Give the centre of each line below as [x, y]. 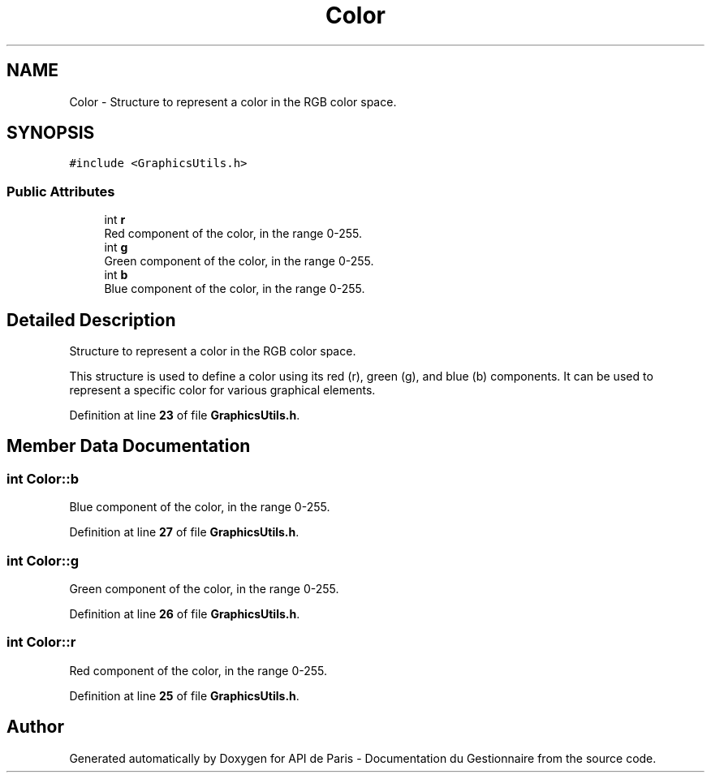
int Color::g [43, 560]
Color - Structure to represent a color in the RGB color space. [233, 101]
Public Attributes [61, 191]
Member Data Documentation [129, 446]
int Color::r [41, 642]
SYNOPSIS [51, 133]
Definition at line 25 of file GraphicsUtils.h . [184, 695]
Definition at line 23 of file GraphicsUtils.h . [185, 415]
